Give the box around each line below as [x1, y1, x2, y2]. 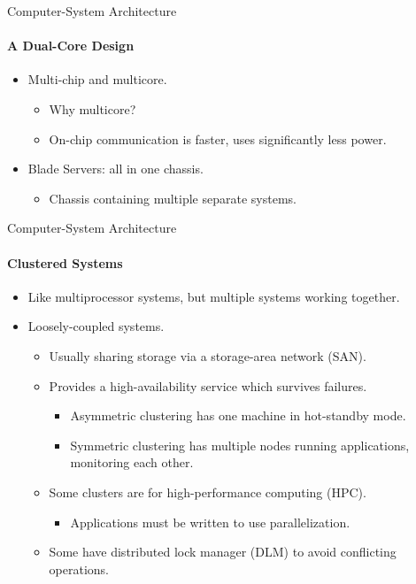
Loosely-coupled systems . [27, 317, 165, 335]
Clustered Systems [7, 253, 123, 272]
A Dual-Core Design [7, 36, 135, 55]
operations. [49, 559, 110, 578]
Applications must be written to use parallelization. [70, 512, 351, 531]
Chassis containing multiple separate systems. [49, 188, 297, 207]
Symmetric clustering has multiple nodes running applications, [70, 435, 410, 454]
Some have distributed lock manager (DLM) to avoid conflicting [49, 542, 397, 561]
